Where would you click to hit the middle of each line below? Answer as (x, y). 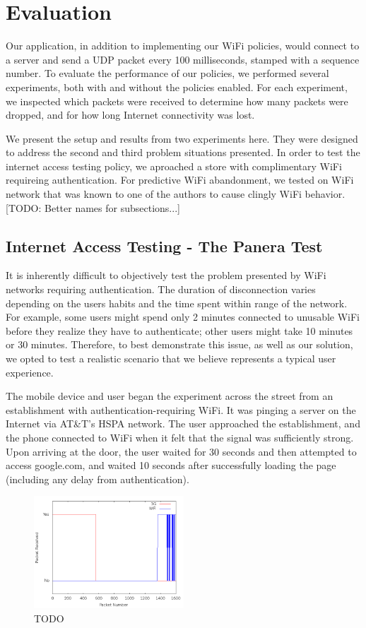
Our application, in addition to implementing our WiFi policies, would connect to (183, 46)
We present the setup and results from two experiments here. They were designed (182, 138)
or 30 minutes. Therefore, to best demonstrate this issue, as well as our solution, (179, 344)
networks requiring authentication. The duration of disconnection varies (161, 289)
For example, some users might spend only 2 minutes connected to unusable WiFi (183, 317)
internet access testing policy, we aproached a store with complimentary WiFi (174, 166)
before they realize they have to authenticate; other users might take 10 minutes (179, 330)
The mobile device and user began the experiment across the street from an (170, 396)
